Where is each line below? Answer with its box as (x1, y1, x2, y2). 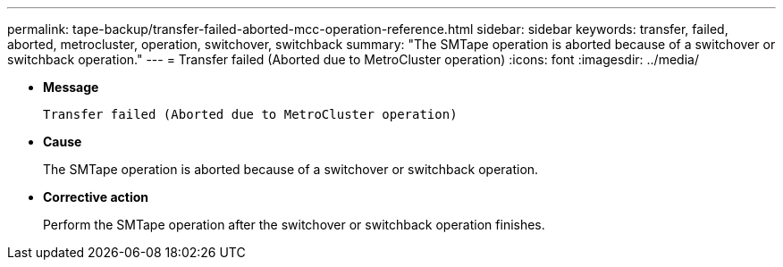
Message (43, 79, 99, 95)
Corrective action (43, 189, 148, 204)
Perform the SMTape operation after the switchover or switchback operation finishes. (43, 217, 545, 232)
